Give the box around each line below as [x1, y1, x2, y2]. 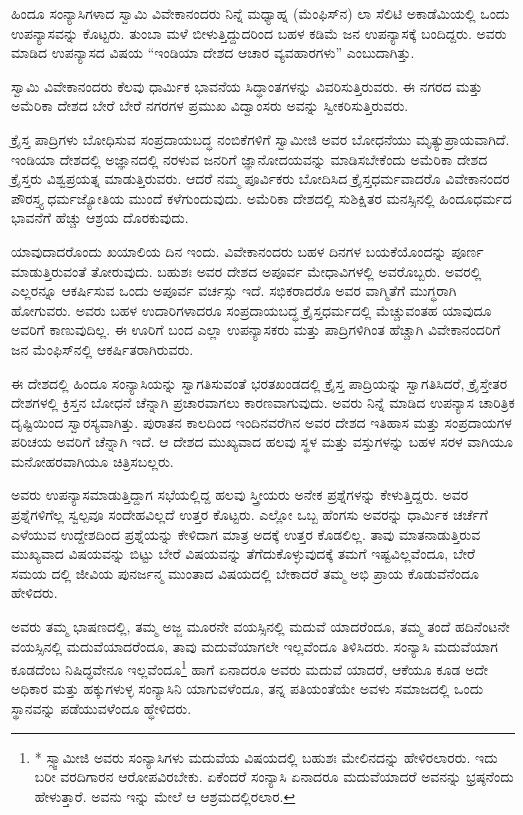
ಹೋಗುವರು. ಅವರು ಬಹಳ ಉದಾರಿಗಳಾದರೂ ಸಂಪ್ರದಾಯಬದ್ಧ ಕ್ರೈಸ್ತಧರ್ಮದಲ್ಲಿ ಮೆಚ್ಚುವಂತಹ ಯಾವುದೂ [11, 299, 492, 320]
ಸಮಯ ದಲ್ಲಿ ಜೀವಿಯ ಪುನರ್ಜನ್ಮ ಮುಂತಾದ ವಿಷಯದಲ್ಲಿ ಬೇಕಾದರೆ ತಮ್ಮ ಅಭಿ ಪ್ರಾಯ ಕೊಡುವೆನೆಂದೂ [11, 562, 479, 583]
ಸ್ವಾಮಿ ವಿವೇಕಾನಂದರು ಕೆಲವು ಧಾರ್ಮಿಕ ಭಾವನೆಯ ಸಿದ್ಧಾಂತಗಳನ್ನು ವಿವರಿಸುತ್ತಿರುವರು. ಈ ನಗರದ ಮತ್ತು [11, 75, 483, 96]
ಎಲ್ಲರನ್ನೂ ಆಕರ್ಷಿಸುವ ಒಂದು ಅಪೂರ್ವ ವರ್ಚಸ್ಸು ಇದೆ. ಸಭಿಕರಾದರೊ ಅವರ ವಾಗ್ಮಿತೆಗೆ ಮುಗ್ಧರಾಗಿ [11, 280, 457, 301]
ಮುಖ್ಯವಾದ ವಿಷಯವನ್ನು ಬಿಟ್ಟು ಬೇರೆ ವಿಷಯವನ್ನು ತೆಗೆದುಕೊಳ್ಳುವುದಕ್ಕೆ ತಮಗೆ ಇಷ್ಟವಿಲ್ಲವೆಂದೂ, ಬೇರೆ [11, 543, 476, 564]
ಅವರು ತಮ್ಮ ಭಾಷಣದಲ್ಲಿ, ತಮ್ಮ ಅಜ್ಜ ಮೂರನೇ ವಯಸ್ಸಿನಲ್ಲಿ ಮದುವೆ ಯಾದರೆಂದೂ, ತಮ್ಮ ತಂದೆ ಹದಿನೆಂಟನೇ [11, 616, 510, 637]
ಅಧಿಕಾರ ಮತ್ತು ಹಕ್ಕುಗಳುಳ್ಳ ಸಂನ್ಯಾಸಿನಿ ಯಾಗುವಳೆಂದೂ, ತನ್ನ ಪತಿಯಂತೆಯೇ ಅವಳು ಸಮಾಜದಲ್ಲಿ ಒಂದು [11, 678, 484, 699]
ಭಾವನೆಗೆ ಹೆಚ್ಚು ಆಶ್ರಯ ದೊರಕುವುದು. [11, 207, 189, 228]
